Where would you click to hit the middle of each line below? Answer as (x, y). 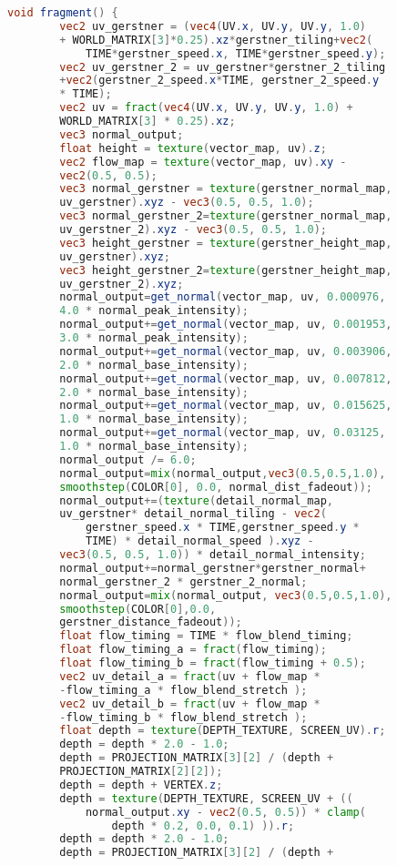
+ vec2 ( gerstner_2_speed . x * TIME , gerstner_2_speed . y (219, 81)
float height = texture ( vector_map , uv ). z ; (193, 148)
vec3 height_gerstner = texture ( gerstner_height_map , (226, 243)
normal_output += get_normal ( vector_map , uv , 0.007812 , (226, 378)
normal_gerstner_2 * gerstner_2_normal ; (183, 581)
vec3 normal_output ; (122, 134)
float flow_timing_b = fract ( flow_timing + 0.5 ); (213, 663)
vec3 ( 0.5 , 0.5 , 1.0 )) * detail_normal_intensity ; (213, 555)
